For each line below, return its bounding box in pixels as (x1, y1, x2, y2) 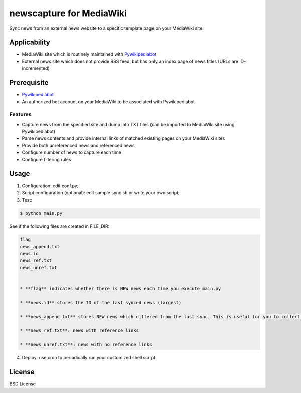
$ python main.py (20, 211, 63, 216)
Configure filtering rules (22, 156, 71, 162)
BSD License (9, 381, 36, 387)
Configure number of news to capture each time (22, 149, 121, 155)
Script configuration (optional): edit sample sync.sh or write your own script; (22, 189, 180, 195)
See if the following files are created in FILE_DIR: (9, 223, 110, 229)
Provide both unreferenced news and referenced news (22, 142, 135, 148)
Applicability (9, 38, 50, 47)
